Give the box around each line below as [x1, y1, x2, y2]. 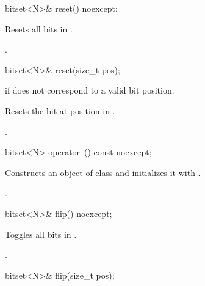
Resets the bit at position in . [5, 104, 115, 117]
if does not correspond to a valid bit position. [5, 84, 174, 97]
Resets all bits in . [5, 22, 73, 35]
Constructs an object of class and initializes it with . [5, 166, 201, 178]
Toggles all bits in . [5, 227, 77, 240]
